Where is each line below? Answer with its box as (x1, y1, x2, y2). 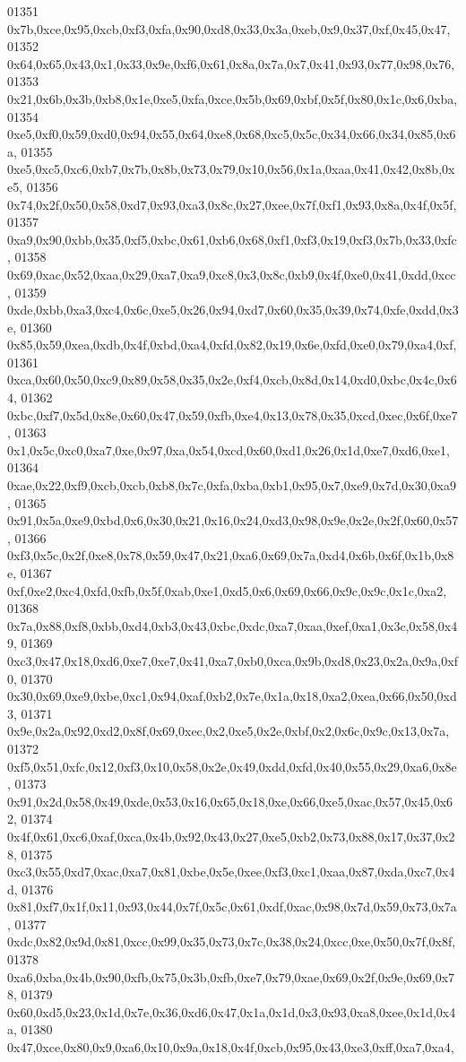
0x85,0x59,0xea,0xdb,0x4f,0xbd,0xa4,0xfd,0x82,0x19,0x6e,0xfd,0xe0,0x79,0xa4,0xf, (7, 335, 457, 354)
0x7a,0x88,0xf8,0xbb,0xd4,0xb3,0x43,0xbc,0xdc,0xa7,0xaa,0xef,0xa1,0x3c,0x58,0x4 (7, 616, 458, 635)
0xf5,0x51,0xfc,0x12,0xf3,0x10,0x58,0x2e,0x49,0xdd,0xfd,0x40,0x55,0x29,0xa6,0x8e (7, 756, 457, 775)
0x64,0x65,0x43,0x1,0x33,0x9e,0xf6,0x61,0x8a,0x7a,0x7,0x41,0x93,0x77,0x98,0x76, (7, 54, 455, 73)
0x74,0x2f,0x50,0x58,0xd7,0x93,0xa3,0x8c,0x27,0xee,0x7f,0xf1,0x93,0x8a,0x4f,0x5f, (7, 194, 457, 213)
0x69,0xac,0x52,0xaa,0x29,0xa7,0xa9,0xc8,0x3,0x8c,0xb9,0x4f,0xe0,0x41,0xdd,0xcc (7, 264, 456, 283)
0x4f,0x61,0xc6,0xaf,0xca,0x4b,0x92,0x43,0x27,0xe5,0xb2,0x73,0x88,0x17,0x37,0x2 (7, 826, 455, 845)
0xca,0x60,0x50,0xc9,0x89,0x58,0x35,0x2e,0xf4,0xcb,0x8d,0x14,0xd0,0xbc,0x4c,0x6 (7, 370, 457, 389)
